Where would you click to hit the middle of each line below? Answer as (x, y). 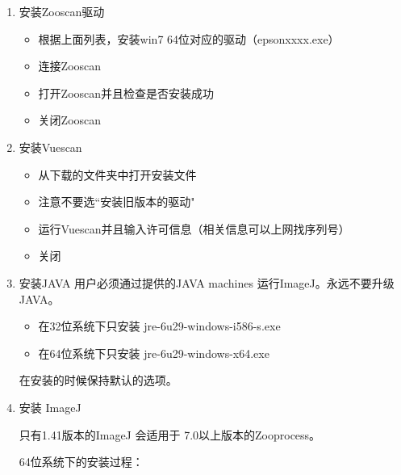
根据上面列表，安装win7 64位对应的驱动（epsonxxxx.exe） (189, 38)
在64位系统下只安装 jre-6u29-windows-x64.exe (154, 353)
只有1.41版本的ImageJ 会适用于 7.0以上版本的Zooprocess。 (170, 434)
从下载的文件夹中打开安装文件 (117, 174)
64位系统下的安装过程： (81, 462)
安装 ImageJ (50, 407)
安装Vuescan (50, 147)
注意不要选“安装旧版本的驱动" (117, 202)
